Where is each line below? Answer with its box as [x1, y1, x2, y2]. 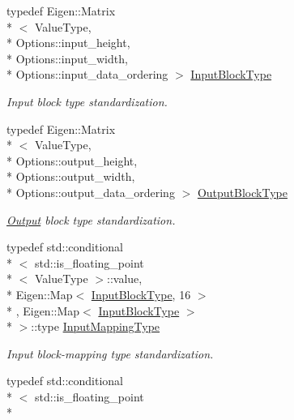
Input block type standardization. [6, 92, 168, 109]
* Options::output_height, [6, 152, 138, 169]
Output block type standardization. [6, 211, 176, 228]
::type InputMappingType [31, 318, 160, 335]
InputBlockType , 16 [91, 285, 191, 302]
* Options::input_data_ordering [6, 66, 168, 83]
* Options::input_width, [6, 49, 128, 66]
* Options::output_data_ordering [6, 183, 175, 200]
